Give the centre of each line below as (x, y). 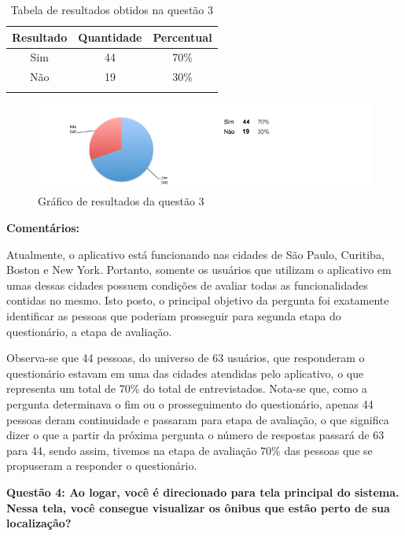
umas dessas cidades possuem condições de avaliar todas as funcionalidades (187, 285)
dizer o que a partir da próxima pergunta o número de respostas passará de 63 (195, 435)
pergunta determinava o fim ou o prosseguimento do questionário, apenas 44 (190, 403)
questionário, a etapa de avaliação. (89, 331)
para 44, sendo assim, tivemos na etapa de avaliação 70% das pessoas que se (190, 450)
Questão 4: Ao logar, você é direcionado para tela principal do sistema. (203, 492)
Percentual (182, 37)
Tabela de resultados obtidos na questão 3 (112, 9)
